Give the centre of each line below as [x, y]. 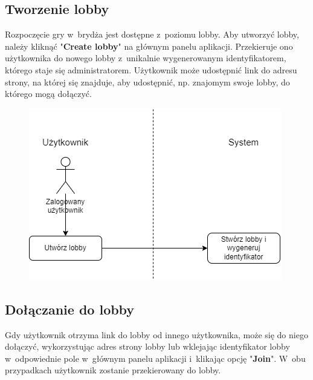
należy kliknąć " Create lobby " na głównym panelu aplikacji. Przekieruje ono [149, 46]
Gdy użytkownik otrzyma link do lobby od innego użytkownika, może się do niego [156, 334]
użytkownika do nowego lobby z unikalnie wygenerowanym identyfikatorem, [146, 58]
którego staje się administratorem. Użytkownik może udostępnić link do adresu [151, 69]
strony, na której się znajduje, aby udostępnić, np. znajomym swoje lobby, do [147, 82]
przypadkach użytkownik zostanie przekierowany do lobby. [113, 370]
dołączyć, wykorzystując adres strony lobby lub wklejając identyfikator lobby [147, 346]
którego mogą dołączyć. [48, 94]
